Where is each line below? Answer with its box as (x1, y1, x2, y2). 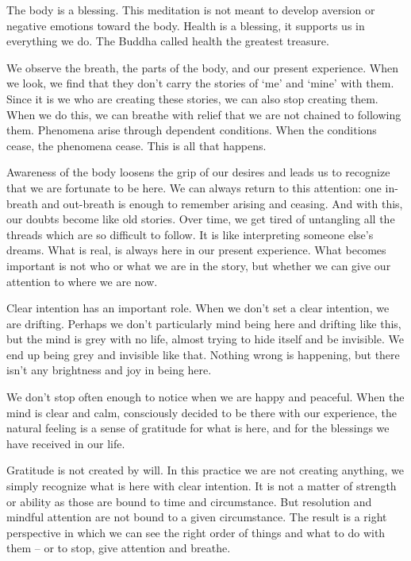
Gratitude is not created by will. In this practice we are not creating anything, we (6, 462, 404, 478)
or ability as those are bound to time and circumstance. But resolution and (6, 493, 372, 509)
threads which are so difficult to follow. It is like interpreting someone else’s (6, 226, 374, 242)
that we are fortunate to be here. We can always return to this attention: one (6, 179, 382, 195)
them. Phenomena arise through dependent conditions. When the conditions (6, 122, 377, 138)
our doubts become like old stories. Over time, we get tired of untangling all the (6, 211, 395, 227)
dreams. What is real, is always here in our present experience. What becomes (6, 242, 386, 258)
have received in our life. (6, 435, 125, 451)
